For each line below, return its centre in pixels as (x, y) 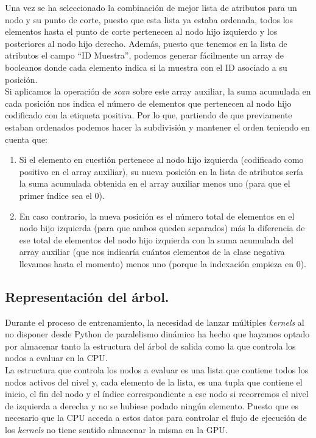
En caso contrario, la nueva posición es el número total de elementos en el (157, 216)
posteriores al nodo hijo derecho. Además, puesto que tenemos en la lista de (146, 43)
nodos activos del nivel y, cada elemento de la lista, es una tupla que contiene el (154, 382)
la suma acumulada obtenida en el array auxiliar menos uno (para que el (155, 183)
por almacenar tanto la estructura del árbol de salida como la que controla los (150, 346)
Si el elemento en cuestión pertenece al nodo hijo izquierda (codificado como (161, 160)
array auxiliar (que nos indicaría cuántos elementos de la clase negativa (152, 252)
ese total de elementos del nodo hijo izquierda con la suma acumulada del (156, 239)
